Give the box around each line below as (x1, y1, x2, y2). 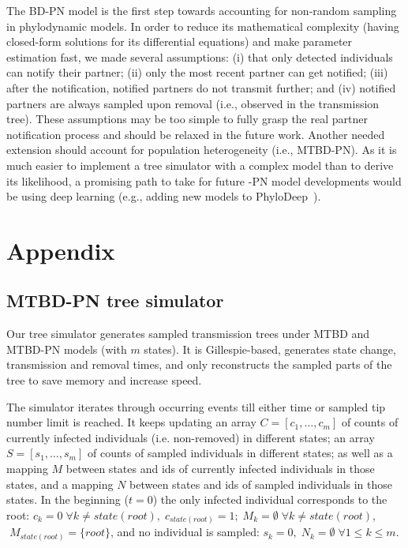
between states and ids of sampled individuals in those (129, 475, 393, 492)
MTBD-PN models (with (6, 340, 127, 357)
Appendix (6, 234, 115, 266)
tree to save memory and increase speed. (6, 372, 202, 388)
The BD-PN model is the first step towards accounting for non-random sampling (6, 2, 397, 18)
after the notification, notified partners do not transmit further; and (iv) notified (6, 79, 396, 96)
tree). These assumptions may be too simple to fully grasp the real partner (6, 111, 368, 127)
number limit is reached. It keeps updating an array (6, 414, 256, 430)
